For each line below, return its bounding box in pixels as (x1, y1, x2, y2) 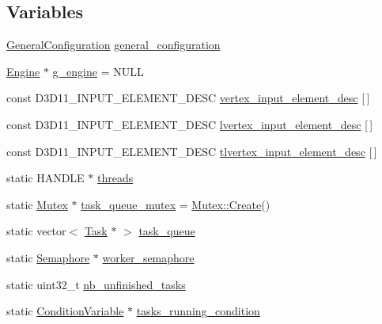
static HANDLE (6, 170, 85, 186)
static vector (6, 223, 66, 239)
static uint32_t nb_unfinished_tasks (6, 276, 186, 292)
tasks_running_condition (136, 303, 260, 319)
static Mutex (6, 196, 68, 212)
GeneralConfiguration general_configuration (6, 36, 221, 53)
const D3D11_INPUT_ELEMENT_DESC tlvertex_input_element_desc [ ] (6, 143, 377, 159)
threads (97, 170, 134, 186)
